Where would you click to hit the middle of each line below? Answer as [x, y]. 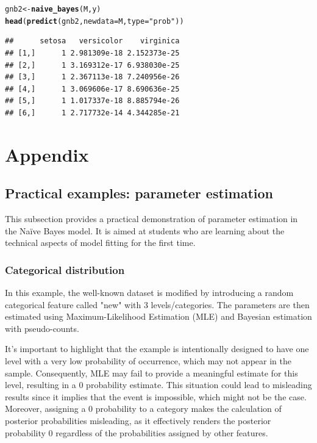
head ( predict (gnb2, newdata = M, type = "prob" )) [94, 21]
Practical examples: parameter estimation [139, 193]
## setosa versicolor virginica [92, 41]
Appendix [47, 154]
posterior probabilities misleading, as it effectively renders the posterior [138, 420]
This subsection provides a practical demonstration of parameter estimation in [151, 219]
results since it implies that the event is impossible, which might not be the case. [156, 396]
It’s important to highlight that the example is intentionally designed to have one [157, 349]
